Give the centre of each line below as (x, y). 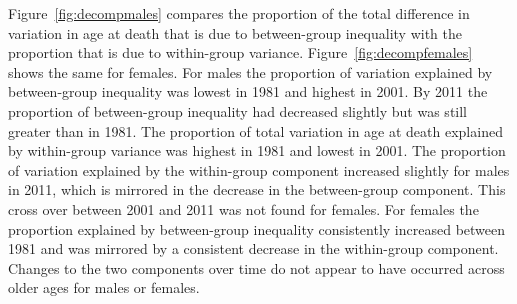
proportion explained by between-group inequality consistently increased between (257, 228)
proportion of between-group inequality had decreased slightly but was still (238, 110)
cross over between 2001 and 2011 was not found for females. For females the (243, 208)
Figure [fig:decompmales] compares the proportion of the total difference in (239, 13)
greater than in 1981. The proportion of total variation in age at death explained (255, 130)
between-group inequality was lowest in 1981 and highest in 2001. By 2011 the (248, 91)
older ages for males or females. (104, 287)
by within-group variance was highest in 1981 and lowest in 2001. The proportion (257, 150)
